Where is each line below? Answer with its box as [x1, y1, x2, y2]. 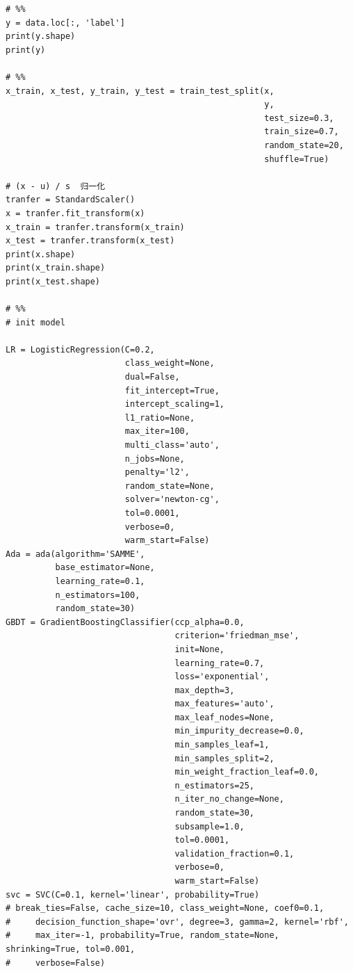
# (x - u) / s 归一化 [6, 181, 106, 191]
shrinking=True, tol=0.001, [6, 943, 136, 954]
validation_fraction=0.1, [174, 848, 295, 859]
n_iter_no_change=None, [174, 794, 284, 804]
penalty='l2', [124, 467, 190, 478]
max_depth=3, [174, 685, 235, 695]
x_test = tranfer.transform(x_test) [6, 236, 175, 246]
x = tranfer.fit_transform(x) [6, 208, 145, 218]
